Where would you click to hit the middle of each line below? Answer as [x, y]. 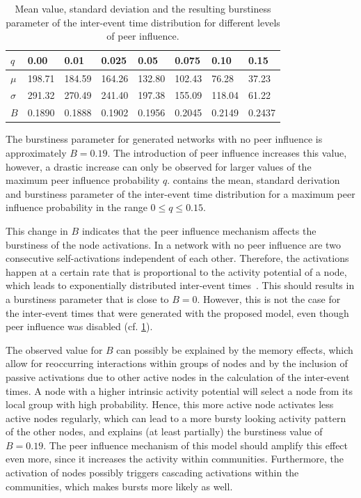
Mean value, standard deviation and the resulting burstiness [143, 8]
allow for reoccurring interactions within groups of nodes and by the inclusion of [177, 363]
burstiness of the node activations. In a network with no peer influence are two [173, 244]
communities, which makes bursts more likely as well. [119, 486]
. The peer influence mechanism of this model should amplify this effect [196, 445]
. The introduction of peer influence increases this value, [227, 153]
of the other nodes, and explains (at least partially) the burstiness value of [164, 431]
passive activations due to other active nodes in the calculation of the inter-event [178, 376]
